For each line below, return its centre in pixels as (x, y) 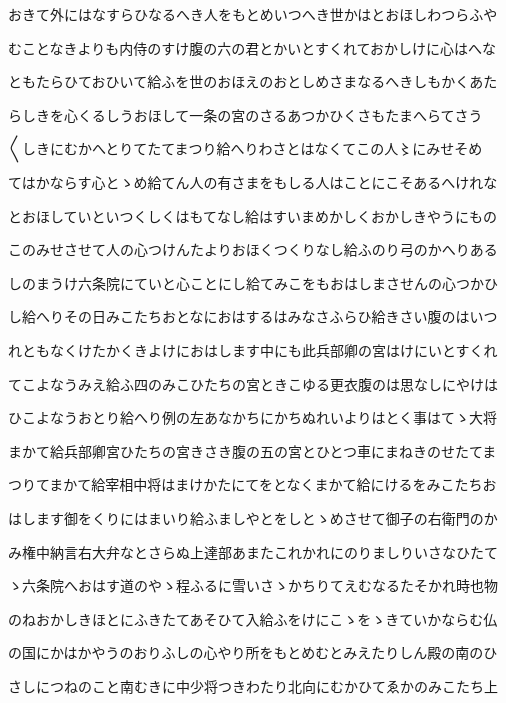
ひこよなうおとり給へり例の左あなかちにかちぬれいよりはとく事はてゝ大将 (253, 417)
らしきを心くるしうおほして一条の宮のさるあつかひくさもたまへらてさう (245, 114)
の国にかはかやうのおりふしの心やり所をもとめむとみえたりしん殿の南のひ (253, 652)
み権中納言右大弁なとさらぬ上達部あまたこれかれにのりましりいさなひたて (253, 551)
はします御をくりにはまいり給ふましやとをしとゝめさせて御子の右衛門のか (253, 517)
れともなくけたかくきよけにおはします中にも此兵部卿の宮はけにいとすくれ (253, 349)
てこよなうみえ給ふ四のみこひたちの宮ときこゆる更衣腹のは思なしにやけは (253, 383)
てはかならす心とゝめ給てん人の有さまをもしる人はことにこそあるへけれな (253, 181)
